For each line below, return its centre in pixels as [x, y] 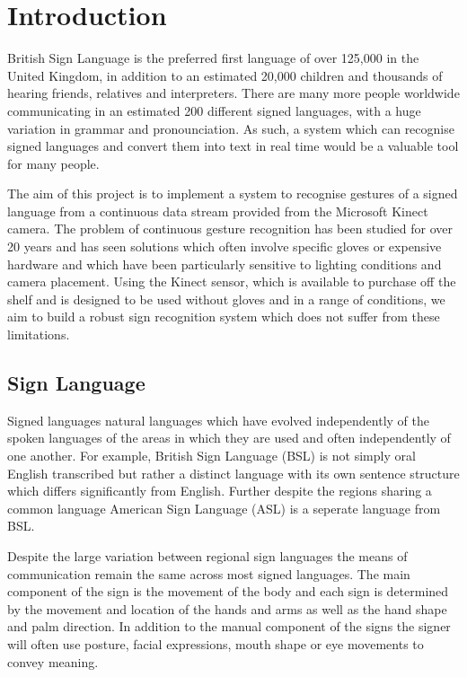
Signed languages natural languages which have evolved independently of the [219, 420]
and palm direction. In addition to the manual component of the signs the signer [229, 626]
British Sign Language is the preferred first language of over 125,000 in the [213, 58]
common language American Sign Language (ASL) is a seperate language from [224, 508]
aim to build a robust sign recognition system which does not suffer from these [224, 317]
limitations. [39, 334]
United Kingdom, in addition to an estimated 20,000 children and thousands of [225, 75]
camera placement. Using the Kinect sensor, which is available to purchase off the [232, 281]
